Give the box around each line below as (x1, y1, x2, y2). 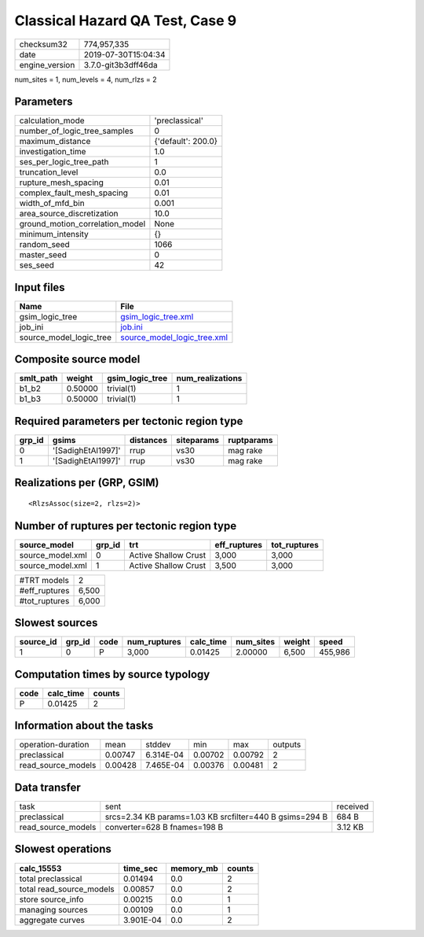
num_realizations (176, 373, 243, 384)
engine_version (19, 59, 75, 70)
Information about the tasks (14, 719, 154, 732)
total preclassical (19, 873, 82, 884)
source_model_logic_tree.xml (120, 331, 228, 342)
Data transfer (14, 780, 82, 794)
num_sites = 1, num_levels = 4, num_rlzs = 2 (14, 75, 157, 84)
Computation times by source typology (14, 667, 210, 681)
